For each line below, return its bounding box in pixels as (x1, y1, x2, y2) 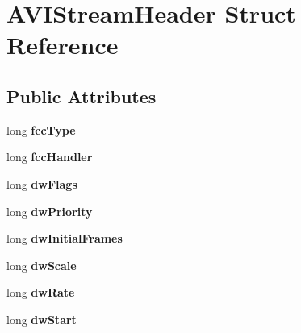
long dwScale (6, 256, 77, 273)
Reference (6, 28, 119, 61)
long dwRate (6, 284, 75, 301)
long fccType (6, 121, 76, 138)
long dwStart (6, 310, 77, 327)
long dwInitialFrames (6, 230, 123, 247)
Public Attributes (6, 83, 157, 108)
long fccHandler (6, 148, 93, 165)
